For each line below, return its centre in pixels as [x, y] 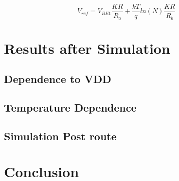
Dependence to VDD [58, 79]
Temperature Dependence [70, 107]
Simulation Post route [60, 136]
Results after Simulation [87, 48]
